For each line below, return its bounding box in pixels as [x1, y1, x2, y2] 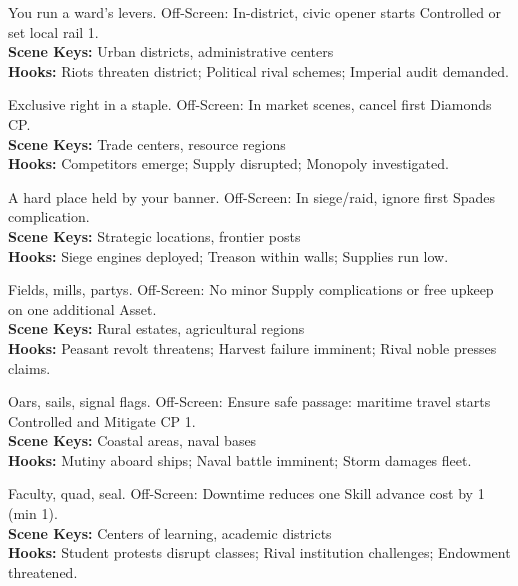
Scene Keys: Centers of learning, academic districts [8, 522, 332, 543]
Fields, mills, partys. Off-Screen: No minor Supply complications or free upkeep [8, 279, 494, 300]
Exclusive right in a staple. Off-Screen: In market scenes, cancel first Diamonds [8, 94, 492, 115]
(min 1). [8, 503, 58, 524]
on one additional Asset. [8, 298, 157, 319]
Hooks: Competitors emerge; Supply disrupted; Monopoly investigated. [8, 153, 449, 174]
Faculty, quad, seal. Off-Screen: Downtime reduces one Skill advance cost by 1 [8, 483, 485, 504]
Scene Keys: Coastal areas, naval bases [8, 430, 257, 451]
